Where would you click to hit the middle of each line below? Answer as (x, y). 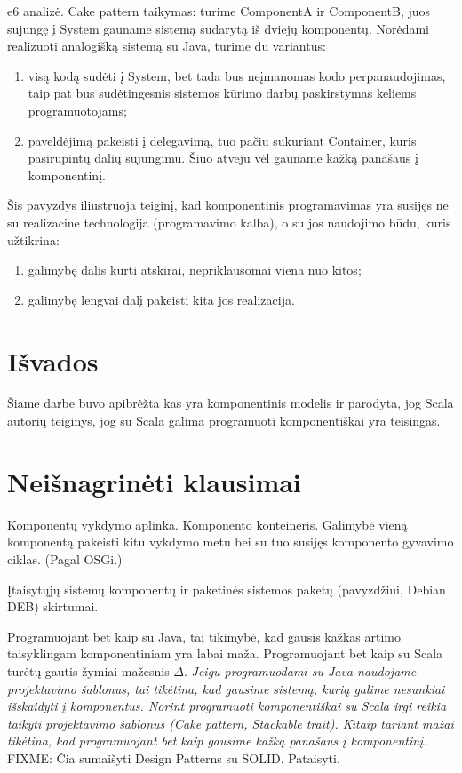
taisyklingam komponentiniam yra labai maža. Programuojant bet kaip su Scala (225, 653)
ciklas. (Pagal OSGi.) (65, 558)
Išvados (53, 360)
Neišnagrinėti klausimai (154, 481)
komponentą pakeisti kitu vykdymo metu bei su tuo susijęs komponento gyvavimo (231, 542)
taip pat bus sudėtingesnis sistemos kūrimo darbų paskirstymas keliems (222, 93)
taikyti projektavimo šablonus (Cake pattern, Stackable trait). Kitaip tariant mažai (231, 723)
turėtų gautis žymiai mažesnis (88, 670)
